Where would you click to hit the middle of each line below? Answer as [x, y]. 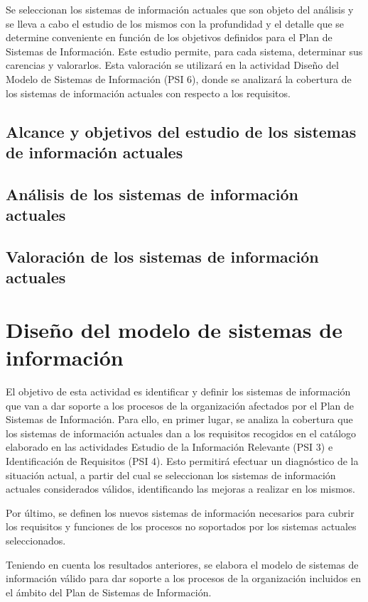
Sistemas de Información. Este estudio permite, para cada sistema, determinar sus [184, 51]
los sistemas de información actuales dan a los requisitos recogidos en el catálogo [181, 433]
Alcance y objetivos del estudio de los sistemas [181, 131]
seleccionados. [36, 540]
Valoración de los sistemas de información [162, 256]
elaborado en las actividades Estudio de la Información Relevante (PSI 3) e [169, 447]
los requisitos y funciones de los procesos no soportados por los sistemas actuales [181, 526]
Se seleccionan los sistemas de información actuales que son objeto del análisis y [180, 9]
